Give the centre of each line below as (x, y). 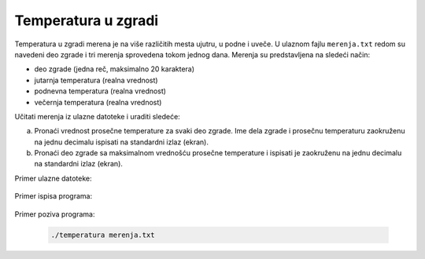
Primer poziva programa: (55, 214)
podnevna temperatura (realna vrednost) (100, 91)
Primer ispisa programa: (54, 196)
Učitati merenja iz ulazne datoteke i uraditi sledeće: (97, 116)
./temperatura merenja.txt (103, 235)
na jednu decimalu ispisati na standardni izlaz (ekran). (121, 142)
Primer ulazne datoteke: (53, 178)
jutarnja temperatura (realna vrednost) (96, 80)
